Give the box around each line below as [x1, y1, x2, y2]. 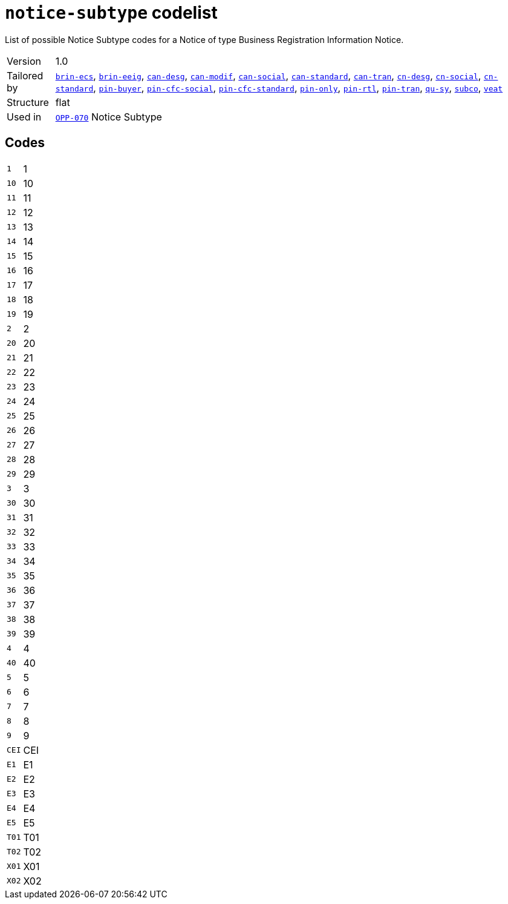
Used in [7, 110, 42, 123]
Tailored [7, 69, 44, 82]
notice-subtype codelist [5, 2, 218, 23]
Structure [7, 96, 49, 108]
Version [7, 54, 41, 67]
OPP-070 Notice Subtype [55, 110, 162, 123]
